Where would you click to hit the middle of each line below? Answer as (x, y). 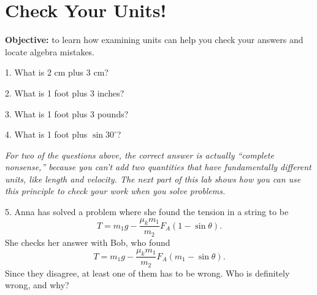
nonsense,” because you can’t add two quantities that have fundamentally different (158, 167)
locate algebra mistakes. (50, 51)
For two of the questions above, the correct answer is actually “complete (139, 155)
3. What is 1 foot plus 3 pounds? (67, 113)
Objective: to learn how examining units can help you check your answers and (154, 40)
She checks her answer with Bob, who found (88, 242)
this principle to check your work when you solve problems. (115, 191)
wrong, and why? (37, 285)
